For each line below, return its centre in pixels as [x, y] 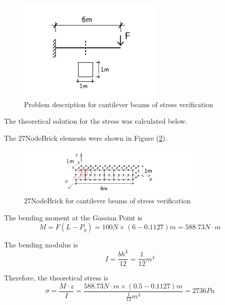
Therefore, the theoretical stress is [56, 278]
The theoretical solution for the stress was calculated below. [96, 121]
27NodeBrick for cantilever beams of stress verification [107, 201]
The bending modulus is [41, 245]
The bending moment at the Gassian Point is [73, 217]
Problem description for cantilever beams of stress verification [119, 104]
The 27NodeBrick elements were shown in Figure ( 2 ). [86, 138]
